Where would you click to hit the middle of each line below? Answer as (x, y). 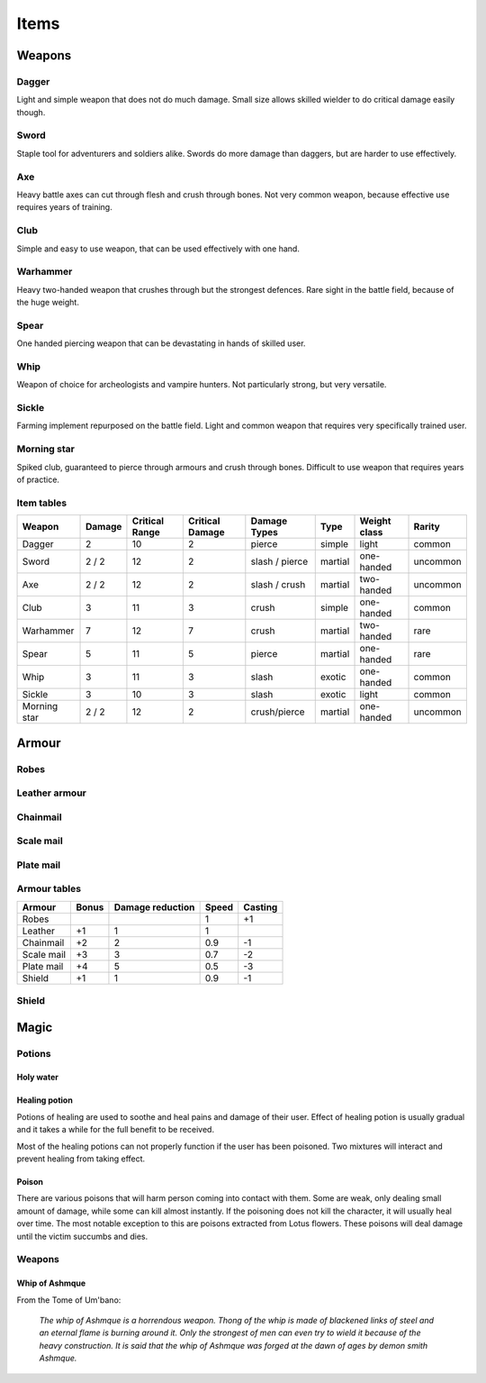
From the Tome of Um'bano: (69, 1300)
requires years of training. (64, 207)
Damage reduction (154, 907)
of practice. (38, 479)
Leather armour (52, 793)
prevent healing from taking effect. (81, 1159)
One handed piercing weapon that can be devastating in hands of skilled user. (161, 343)
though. (31, 112)
